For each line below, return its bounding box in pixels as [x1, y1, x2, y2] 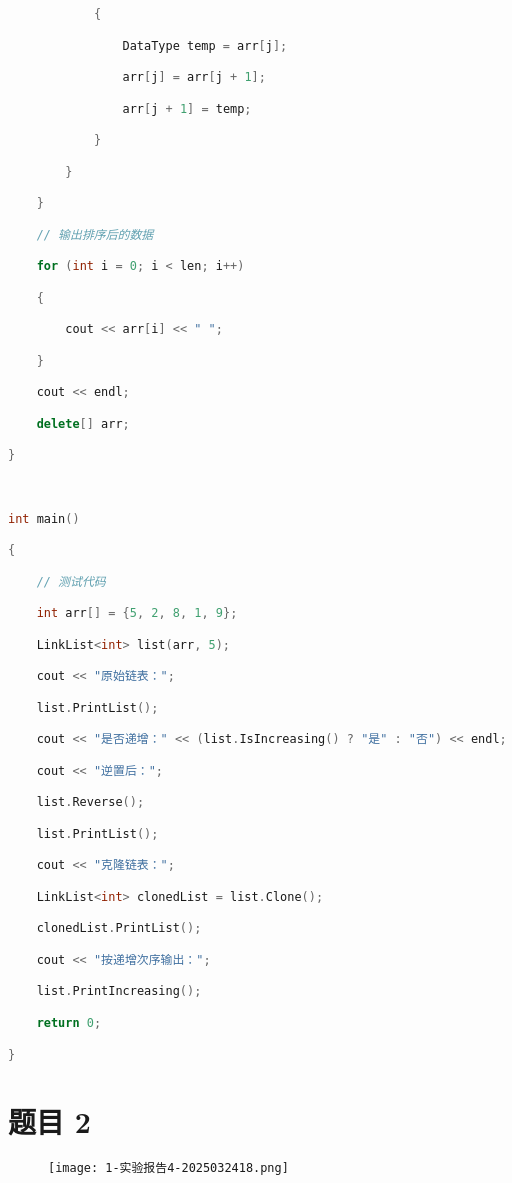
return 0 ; [36, 1016, 102, 1030]
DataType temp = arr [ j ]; [122, 38, 288, 53]
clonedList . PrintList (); [36, 921, 202, 936]
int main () [8, 511, 80, 526]
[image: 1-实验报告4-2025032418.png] [48, 1160, 289, 1175]
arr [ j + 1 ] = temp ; [122, 101, 252, 116]
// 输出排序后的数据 [36, 227, 154, 242]
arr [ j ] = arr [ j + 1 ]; [122, 70, 266, 85]
